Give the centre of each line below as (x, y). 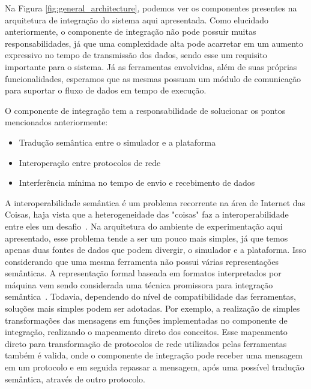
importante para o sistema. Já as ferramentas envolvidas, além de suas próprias (151, 66)
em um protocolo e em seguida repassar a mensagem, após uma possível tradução (155, 367)
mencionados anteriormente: (56, 122)
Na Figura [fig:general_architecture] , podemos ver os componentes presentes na (151, 8)
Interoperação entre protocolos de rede (90, 162)
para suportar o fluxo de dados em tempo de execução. (106, 90)
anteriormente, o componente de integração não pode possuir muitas (131, 31)
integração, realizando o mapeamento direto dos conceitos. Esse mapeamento (146, 332)
